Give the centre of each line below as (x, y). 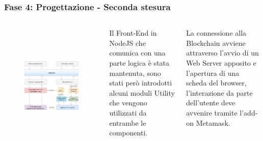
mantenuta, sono (135, 73)
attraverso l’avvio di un (222, 53)
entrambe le (128, 122)
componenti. (128, 133)
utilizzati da (128, 112)
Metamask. (213, 122)
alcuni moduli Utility (142, 92)
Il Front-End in (133, 33)
